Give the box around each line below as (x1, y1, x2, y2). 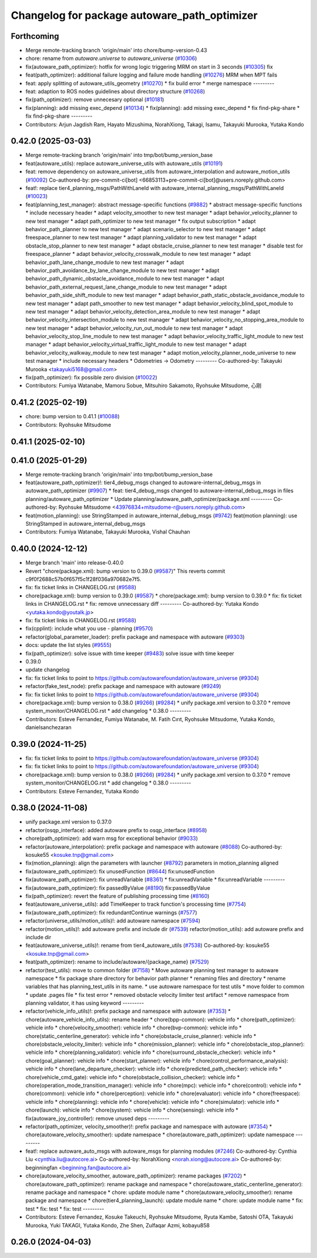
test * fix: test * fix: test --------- (25, 1205, 104, 1212)
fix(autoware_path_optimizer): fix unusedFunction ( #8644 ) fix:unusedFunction (25, 867, 215, 875)
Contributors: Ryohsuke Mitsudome (25, 421, 112, 428)
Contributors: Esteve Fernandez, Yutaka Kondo (25, 787, 139, 795)
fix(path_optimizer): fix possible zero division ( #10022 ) (25, 374, 158, 381)
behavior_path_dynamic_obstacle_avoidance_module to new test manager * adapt (25, 275, 224, 282)
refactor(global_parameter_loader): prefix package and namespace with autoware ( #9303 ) (25, 633, 245, 640)
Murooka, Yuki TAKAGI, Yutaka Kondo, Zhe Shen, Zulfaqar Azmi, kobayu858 (25, 1222, 210, 1229)
